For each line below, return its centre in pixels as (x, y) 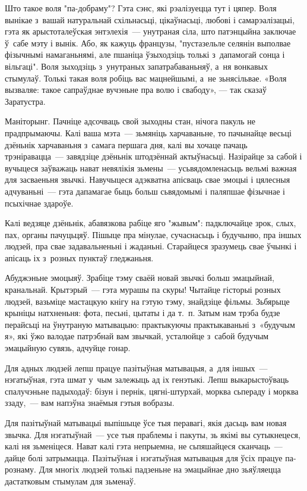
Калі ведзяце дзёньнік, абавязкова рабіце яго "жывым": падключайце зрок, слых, (151, 223)
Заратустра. (25, 101)
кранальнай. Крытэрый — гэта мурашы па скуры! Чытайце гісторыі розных (143, 290)
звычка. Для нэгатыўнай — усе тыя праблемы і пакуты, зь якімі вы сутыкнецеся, (153, 434)
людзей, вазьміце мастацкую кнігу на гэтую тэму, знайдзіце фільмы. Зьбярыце (147, 301)
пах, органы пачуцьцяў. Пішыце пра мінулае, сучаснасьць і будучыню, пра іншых (153, 234)
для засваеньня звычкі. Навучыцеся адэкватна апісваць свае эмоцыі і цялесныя (148, 179)
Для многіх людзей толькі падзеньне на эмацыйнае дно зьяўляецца (160, 469)
